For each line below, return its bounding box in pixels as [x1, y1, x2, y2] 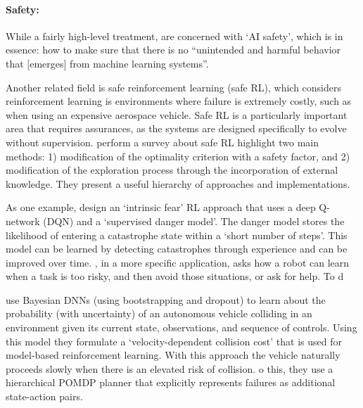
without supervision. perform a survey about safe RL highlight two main [6, 134, 319, 149]
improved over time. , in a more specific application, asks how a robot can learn [6, 255, 350, 269]
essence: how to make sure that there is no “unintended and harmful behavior [6, 42, 341, 57]
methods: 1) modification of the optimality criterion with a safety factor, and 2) [6, 148, 350, 163]
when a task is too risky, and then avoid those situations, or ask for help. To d [6, 269, 344, 283]
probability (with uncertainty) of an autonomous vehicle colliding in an [6, 306, 312, 321]
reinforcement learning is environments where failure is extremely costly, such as [6, 94, 352, 108]
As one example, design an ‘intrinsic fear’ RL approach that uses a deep [6, 200, 316, 215]
